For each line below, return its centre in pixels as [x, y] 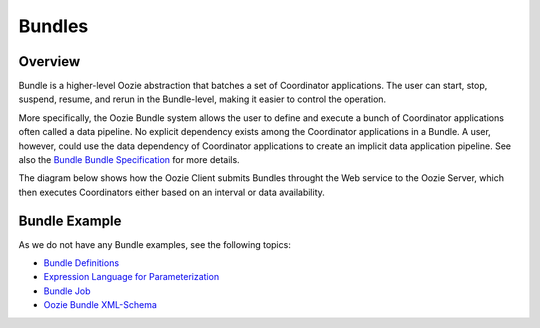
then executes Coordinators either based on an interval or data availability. [171, 192]
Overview [49, 61]
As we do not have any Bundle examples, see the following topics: [155, 244]
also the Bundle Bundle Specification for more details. [129, 160]
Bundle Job [67, 291]
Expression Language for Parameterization [131, 277]
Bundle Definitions [81, 263]
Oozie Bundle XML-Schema [100, 305]
